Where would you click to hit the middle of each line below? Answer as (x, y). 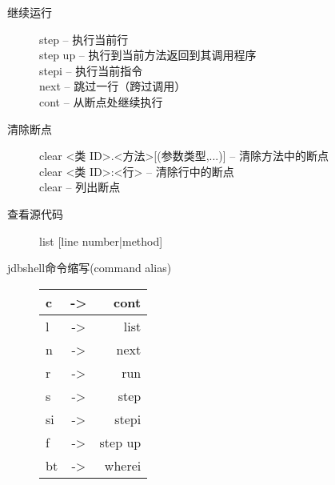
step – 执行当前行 (84, 39)
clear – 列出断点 (80, 187)
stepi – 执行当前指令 (91, 70)
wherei (123, 465)
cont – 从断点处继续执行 (101, 101)
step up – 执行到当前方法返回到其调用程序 (148, 55)
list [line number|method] (101, 240)
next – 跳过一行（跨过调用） (113, 86)
